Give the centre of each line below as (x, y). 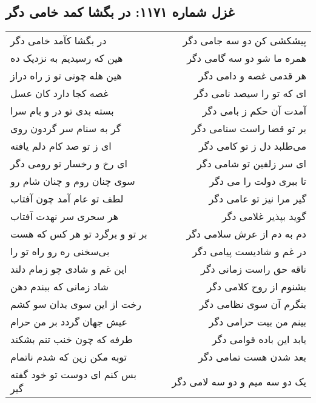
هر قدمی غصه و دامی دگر (252, 76)
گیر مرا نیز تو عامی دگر (257, 199)
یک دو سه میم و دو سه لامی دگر (239, 381)
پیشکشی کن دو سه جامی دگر (244, 41)
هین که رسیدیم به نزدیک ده (67, 58)
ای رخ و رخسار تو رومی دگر (69, 164)
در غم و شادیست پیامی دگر (249, 251)
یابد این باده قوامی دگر (259, 339)
